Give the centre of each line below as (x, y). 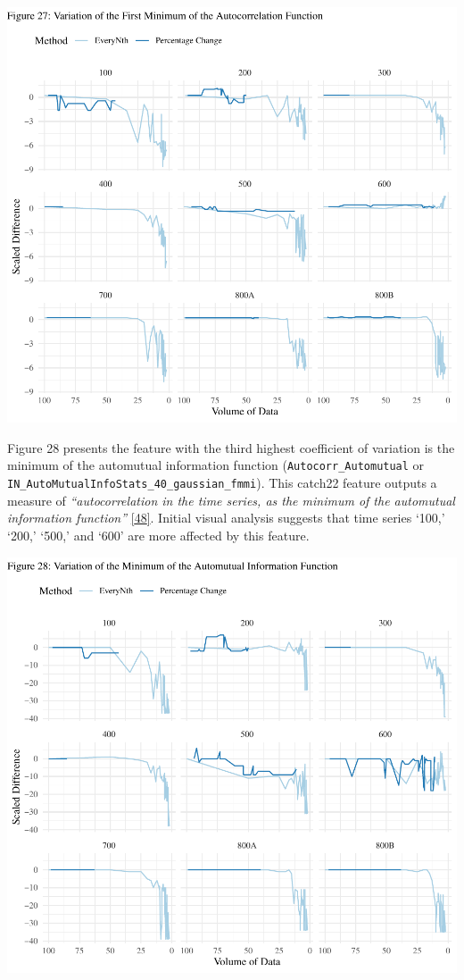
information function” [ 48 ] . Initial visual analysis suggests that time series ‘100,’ (226, 518)
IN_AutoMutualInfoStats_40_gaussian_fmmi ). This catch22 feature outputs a (222, 483)
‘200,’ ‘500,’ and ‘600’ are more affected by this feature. (158, 535)
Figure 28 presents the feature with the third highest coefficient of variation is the (231, 447)
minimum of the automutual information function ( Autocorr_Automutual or (216, 465)
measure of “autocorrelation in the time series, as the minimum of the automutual (231, 500)
